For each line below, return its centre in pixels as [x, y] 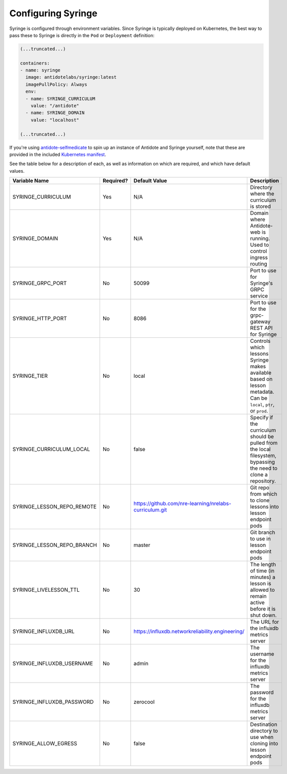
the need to [264, 468]
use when [262, 737]
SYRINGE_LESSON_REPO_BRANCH [55, 545]
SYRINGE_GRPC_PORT [40, 283]
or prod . [259, 411]
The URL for [265, 622]
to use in [261, 539]
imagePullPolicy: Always [56, 84]
